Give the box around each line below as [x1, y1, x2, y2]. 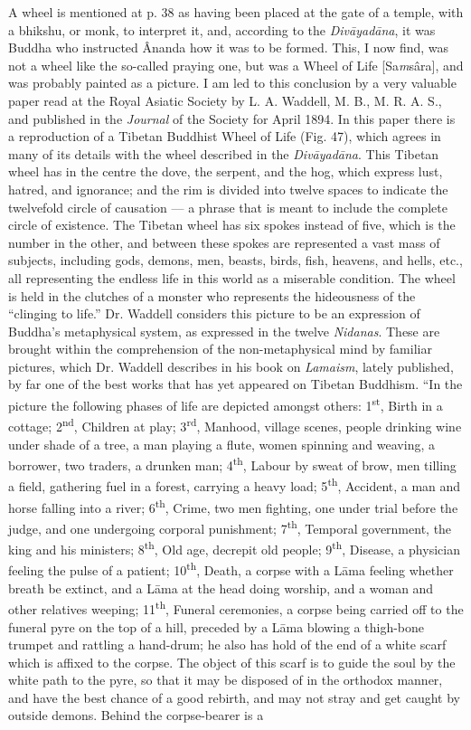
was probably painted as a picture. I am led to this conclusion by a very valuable [8, 73, 457, 92]
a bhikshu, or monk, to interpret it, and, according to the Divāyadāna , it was [8, 20, 436, 39]
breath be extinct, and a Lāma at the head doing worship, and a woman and [8, 578, 434, 597]
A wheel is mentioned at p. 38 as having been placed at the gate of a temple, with [8, 3, 464, 21]
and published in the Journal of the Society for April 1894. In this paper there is [8, 109, 456, 128]
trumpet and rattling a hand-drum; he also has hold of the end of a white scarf [8, 635, 447, 654]
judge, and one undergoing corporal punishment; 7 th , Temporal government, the [8, 516, 452, 537]
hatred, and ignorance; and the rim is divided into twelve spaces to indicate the [8, 179, 448, 198]
